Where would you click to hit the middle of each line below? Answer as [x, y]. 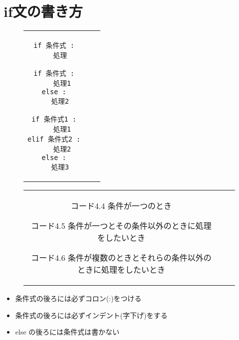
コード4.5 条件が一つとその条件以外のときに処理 [121, 226]
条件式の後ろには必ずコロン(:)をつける [78, 298]
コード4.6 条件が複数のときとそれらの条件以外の [121, 258]
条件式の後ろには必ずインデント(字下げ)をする [91, 315]
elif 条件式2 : [54, 139]
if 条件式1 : [54, 119]
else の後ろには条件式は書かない [67, 332]
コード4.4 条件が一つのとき [121, 206]
